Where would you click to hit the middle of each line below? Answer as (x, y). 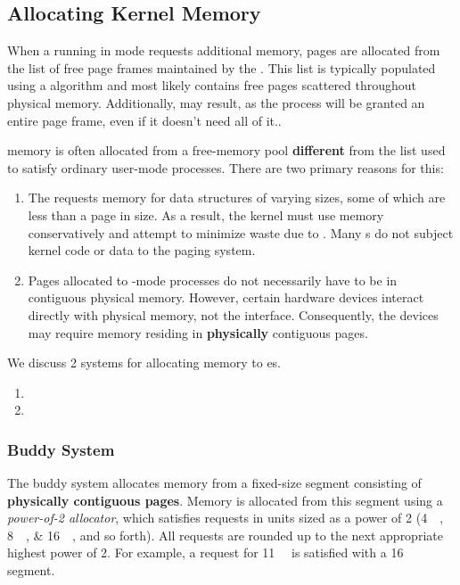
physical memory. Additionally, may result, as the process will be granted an (216, 102)
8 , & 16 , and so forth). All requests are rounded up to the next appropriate (225, 535)
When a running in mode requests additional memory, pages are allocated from (224, 50)
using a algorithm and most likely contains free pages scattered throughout (212, 85)
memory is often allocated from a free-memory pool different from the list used (226, 150)
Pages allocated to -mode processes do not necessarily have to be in (213, 280)
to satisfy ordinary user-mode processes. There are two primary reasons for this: (226, 167)
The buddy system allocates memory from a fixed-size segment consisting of (214, 483)
